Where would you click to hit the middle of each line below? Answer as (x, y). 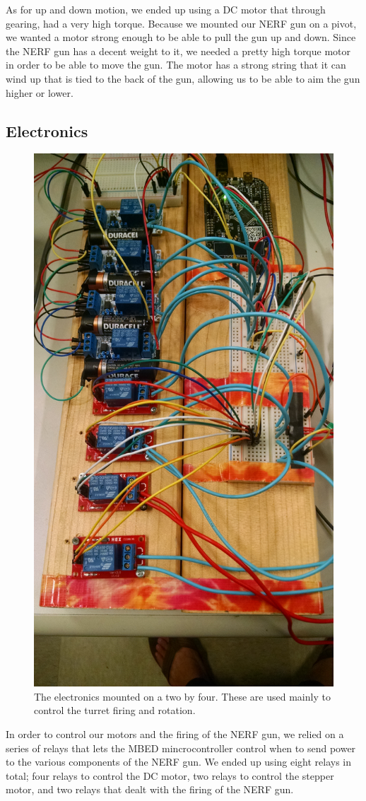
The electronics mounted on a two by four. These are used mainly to (182, 696)
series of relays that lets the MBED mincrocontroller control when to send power (181, 748)
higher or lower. (40, 92)
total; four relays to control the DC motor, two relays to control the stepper (170, 775)
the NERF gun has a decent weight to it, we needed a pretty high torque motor (178, 51)
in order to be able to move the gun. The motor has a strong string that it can (176, 65)
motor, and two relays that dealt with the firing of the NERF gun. (150, 789)
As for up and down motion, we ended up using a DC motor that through (166, 9)
